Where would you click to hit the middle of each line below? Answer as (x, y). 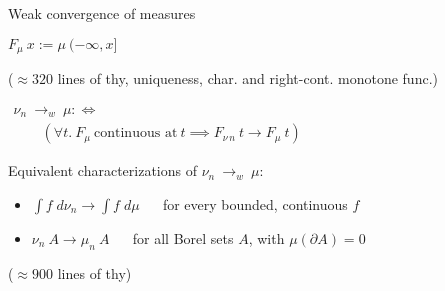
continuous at (136, 133)
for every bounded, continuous (255, 203)
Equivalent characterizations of (102, 170)
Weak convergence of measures (102, 13)
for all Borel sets (183, 237)
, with (266, 237)
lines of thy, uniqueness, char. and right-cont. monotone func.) (247, 78)
